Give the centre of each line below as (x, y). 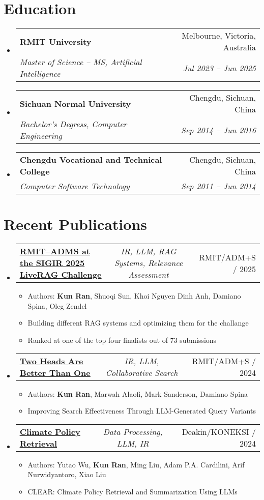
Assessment (149, 275)
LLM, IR (133, 443)
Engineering (41, 136)
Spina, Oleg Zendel (57, 305)
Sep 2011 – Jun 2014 (218, 186)
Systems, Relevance (149, 263)
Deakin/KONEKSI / (219, 431)
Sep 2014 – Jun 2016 (218, 130)
